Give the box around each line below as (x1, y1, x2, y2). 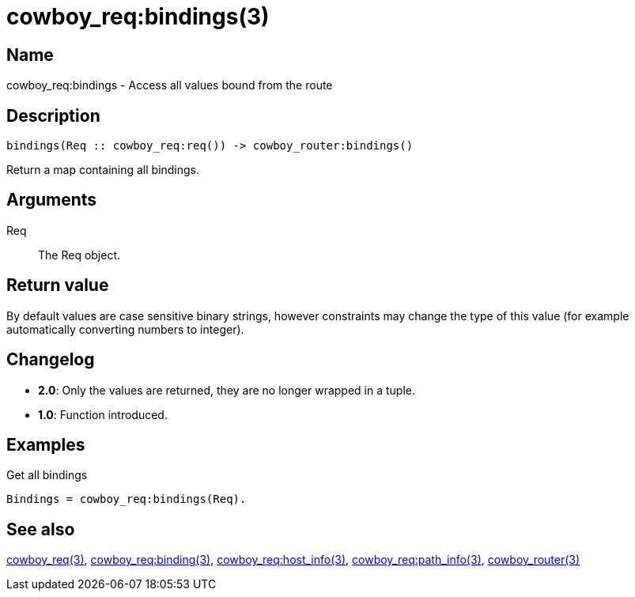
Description (6, 105, 100, 126)
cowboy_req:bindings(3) (6, 3, 270, 30)
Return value (6, 275, 109, 296)
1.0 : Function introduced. (38, 407, 168, 421)
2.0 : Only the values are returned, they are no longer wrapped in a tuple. (38, 383, 416, 397)
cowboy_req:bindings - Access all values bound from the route (6, 78, 333, 93)
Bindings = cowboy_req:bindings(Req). (6, 493, 247, 506)
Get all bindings (6, 468, 88, 482)
